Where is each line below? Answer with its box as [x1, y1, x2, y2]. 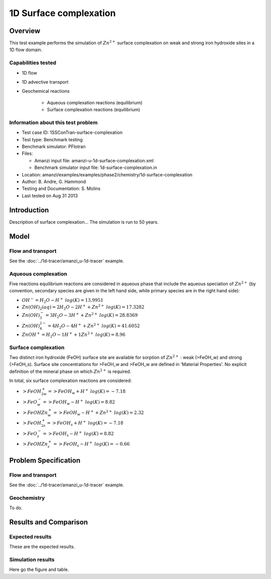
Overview [9, 27, 41, 35]
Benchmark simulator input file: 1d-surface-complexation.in [34, 164, 158, 170]
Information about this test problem [9, 119, 98, 126]
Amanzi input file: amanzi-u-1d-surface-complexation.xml [34, 157, 154, 163]
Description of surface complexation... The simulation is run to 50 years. [9, 219, 159, 225]
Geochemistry [9, 494, 45, 501]
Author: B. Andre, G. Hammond [22, 178, 86, 185]
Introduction [9, 206, 49, 214]
